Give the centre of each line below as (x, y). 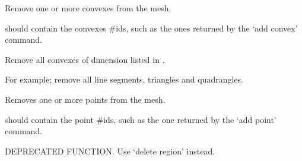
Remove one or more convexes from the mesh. (88, 8)
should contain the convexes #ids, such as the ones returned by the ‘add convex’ (151, 28)
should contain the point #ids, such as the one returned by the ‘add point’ (141, 119)
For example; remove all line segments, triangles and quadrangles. (124, 79)
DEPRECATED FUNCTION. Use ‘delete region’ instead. (110, 151)
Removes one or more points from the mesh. (85, 99)
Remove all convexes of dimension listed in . (85, 59)
